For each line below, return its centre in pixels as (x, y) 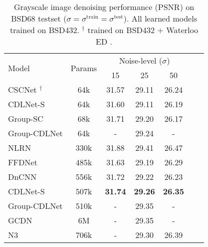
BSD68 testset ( (39, 18)
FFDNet (23, 162)
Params (84, 68)
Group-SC (26, 118)
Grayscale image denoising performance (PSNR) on (104, 7)
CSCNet (23, 89)
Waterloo (182, 30)
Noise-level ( (141, 60)
